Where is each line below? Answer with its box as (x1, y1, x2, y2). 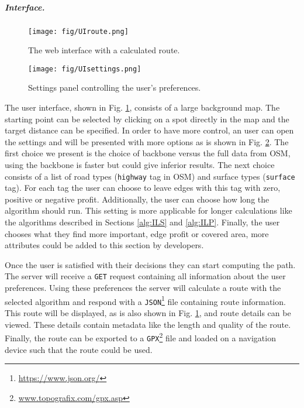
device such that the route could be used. (5, 343, 153, 355)
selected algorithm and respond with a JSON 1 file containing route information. (5, 293, 286, 307)
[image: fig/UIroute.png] (28, 27, 129, 36)
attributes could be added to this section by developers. (5, 239, 204, 251)
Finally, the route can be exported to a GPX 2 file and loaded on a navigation (5, 330, 276, 344)
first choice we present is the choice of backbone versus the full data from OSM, (5, 147, 291, 159)
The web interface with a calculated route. (28, 44, 180, 56)
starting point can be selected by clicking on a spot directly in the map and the (5, 112, 289, 125)
